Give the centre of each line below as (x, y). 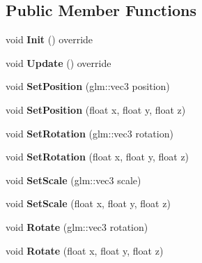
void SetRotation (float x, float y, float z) (98, 157)
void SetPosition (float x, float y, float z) (96, 109)
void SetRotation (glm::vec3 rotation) (90, 133)
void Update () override (59, 62)
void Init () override (49, 39)
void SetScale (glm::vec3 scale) (73, 180)
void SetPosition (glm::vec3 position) (88, 86)
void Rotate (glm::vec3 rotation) (77, 226)
